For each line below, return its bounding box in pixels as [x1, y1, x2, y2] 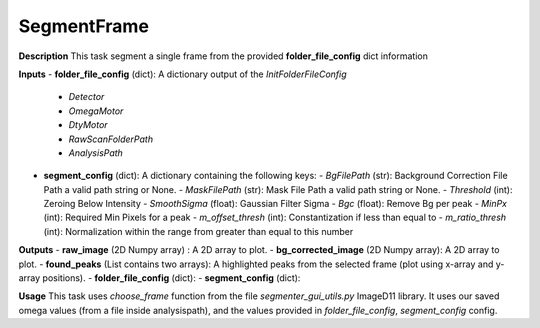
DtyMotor [68, 119, 109, 131]
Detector [68, 91, 105, 103]
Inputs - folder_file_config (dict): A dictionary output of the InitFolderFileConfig [18, 68, 347, 80]
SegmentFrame [18, 15, 150, 37]
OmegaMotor [68, 105, 124, 117]
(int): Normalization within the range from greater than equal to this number [43, 225, 354, 237]
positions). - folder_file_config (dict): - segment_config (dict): [42, 272, 301, 284]
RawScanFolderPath [68, 133, 154, 145]
